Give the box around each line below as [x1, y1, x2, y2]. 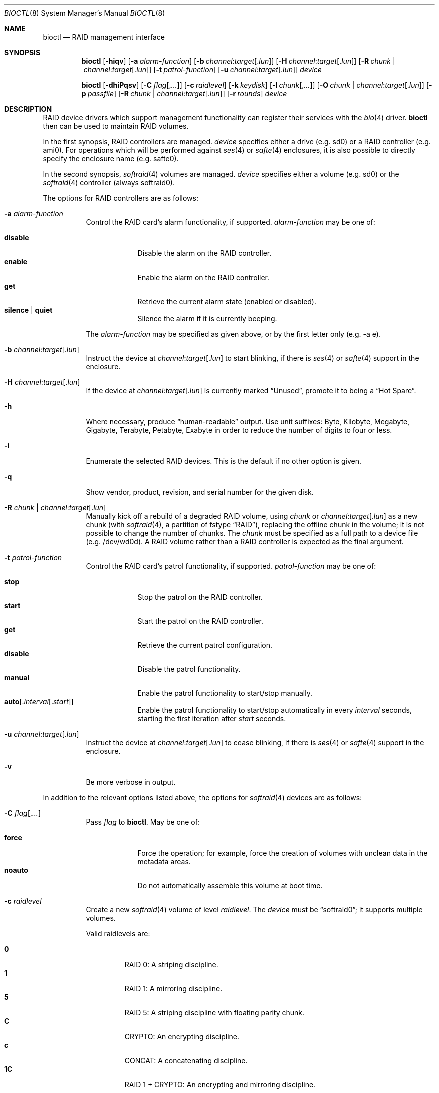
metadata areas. [137, 857, 191, 866]
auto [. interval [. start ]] [4, 697, 74, 706]
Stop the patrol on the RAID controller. [137, 593, 263, 601]
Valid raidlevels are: [86, 929, 150, 938]
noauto [4, 866, 28, 874]
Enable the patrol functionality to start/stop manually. [137, 689, 312, 697]
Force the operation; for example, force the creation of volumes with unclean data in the [137, 849, 428, 857]
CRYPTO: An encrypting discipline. [124, 1032, 239, 1041]
